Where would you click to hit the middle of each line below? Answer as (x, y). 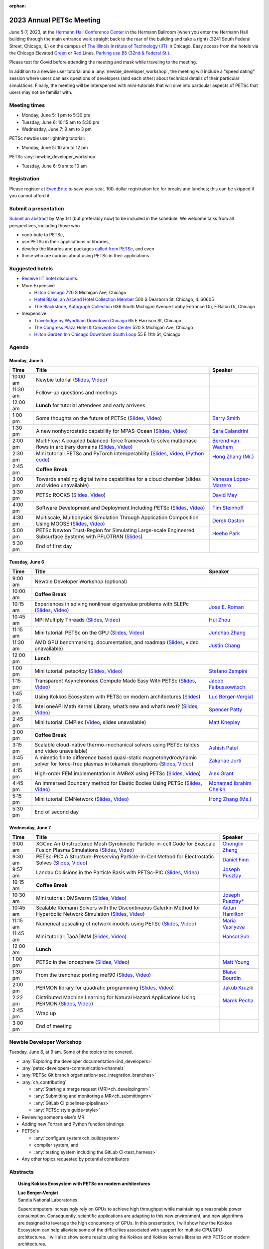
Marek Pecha (238, 1001)
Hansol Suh (236, 937)
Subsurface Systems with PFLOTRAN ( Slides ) (89, 537)
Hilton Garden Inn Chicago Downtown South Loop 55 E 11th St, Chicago (107, 334)
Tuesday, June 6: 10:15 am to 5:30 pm (61, 122)
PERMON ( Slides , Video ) (65, 1004)
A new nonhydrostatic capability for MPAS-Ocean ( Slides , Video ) (112, 431)
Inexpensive (34, 313)
